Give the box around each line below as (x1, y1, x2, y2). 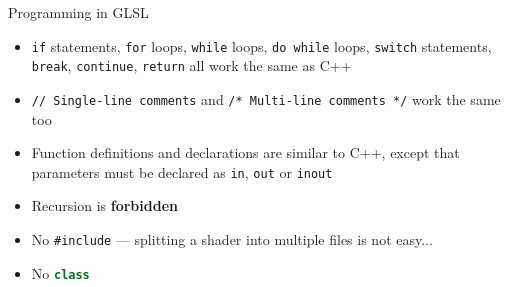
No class (31, 262, 90, 283)
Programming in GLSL (8, 2, 149, 22)
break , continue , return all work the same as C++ (31, 55, 352, 76)
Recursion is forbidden (31, 195, 178, 216)
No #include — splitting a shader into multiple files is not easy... (31, 229, 433, 249)
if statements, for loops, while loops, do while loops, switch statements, (31, 35, 492, 56)
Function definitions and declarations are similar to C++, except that (31, 142, 460, 163)
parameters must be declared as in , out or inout (31, 161, 333, 182)
